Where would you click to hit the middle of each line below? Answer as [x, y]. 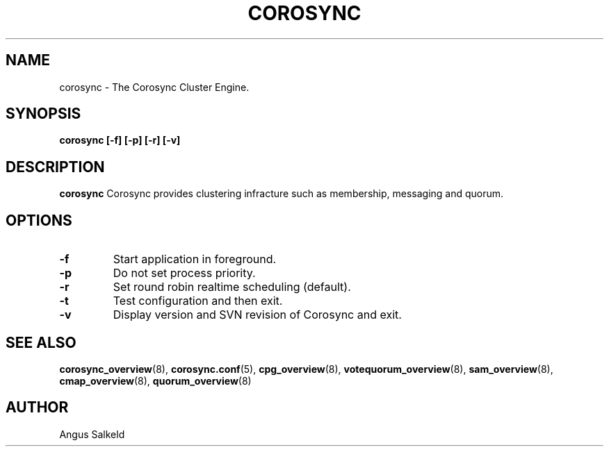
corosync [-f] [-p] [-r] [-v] [120, 140]
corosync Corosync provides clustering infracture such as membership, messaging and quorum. [282, 194]
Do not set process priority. [184, 273]
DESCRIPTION [55, 167]
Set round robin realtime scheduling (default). [232, 287]
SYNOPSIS [43, 114]
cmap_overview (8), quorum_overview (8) [155, 380]
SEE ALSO [41, 342]
